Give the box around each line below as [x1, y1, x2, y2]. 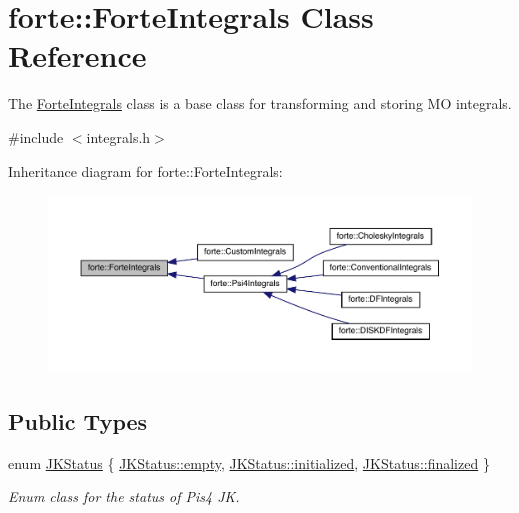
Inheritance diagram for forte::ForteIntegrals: [8, 160, 283, 181]
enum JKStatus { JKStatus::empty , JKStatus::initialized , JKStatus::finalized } [8, 452, 490, 473]
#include [8, 126, 64, 147]
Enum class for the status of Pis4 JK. [8, 486, 240, 507]
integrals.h [86, 126, 151, 147]
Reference [8, 35, 147, 76]
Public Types [8, 405, 148, 436]
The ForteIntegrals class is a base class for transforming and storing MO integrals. [8, 93, 512, 114]
